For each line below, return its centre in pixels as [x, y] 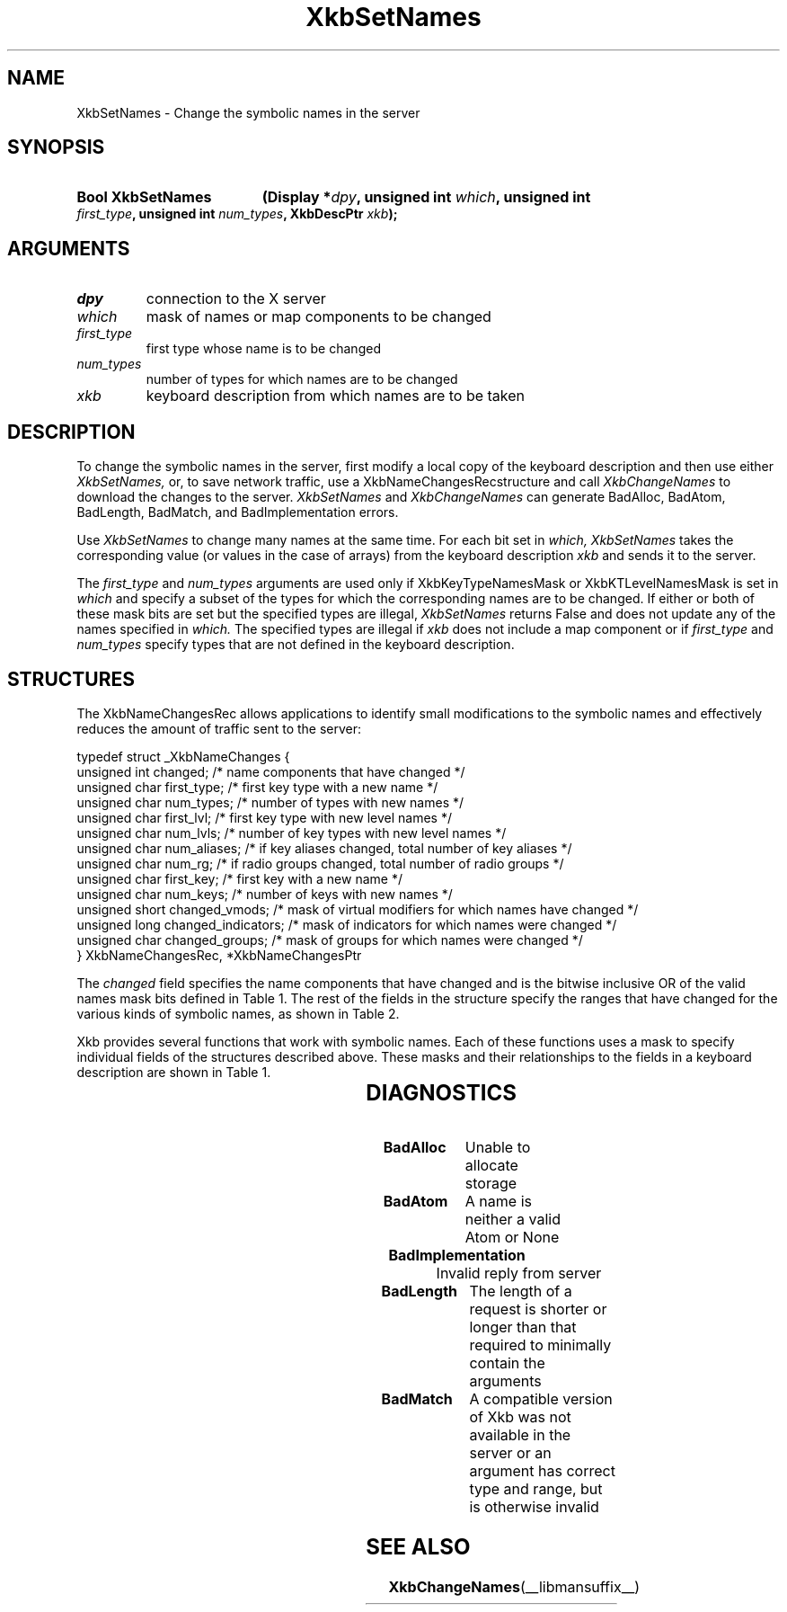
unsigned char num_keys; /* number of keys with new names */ [265, 894]
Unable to [498, 1147]
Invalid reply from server [519, 1273]
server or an [510, 1452]
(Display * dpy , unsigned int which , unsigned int [426, 197]
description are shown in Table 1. [174, 1072]
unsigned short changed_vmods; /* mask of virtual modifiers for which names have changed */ [358, 909]
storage [491, 1183]
